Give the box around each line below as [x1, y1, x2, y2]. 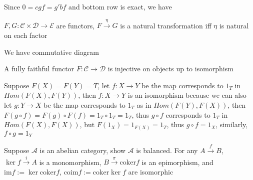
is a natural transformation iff [120, 20, 211, 30]
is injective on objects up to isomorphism [107, 63, 233, 74]
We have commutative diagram [4, 46, 99, 57]
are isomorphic [128, 166, 173, 177]
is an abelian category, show [39, 145, 125, 155]
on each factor [4, 29, 47, 40]
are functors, [56, 20, 95, 30]
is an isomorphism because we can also [127, 90, 246, 100]
